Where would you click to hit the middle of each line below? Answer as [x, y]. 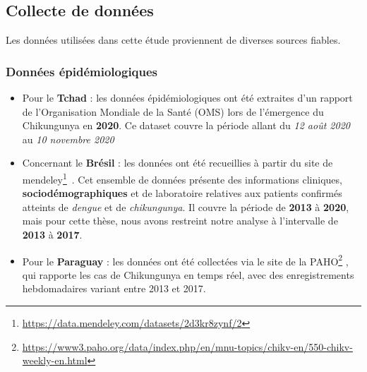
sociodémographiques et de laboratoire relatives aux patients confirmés [182, 193]
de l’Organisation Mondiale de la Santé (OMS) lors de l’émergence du [173, 111]
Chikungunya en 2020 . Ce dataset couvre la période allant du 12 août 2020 [186, 125]
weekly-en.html [55, 360]
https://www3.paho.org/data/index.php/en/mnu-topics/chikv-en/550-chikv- [187, 346]
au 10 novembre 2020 [68, 139]
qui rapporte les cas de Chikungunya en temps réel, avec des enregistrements [188, 274]
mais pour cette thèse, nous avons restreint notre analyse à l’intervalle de [180, 221]
